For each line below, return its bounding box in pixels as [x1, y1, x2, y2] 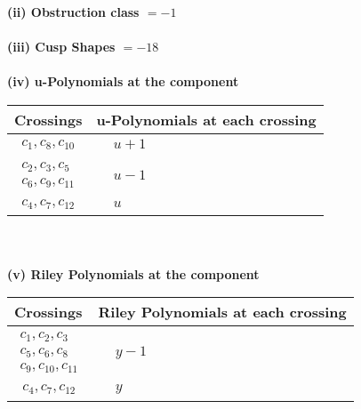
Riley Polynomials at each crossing [98, 301, 347, 323]
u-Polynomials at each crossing [96, 108, 317, 130]
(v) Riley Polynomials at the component [7, 264, 260, 283]
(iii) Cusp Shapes [7, 37, 116, 56]
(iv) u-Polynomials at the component [7, 72, 239, 91]
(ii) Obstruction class [7, 3, 140, 20]
